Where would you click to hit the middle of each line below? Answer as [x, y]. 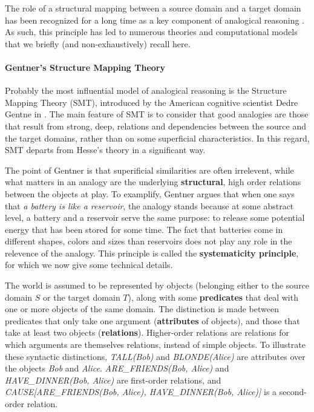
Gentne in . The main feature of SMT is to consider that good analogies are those [157, 114]
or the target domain [82, 297]
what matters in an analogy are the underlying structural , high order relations [153, 182]
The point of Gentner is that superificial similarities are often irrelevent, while [149, 170]
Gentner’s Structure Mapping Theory [85, 67]
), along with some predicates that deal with [213, 297]
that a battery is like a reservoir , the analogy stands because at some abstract [149, 205]
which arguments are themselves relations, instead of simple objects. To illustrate [155, 345]
